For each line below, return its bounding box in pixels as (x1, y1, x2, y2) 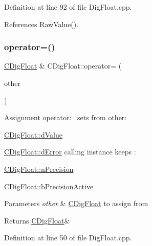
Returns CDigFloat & (4, 215, 70, 226)
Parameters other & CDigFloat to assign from (4, 198, 148, 209)
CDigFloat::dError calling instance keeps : (4, 146, 136, 157)
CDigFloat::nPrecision (4, 163, 74, 174)
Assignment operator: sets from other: (4, 112, 127, 123)
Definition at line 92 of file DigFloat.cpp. (4, 2, 132, 12)
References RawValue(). (4, 18, 79, 29)
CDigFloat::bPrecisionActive (4, 181, 94, 191)
